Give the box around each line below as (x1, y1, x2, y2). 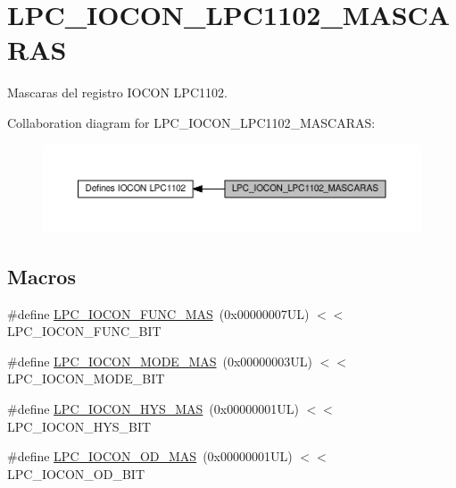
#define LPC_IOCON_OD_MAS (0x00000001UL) (7, 447, 293, 466)
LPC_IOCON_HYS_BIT (7, 416, 152, 435)
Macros (7, 262, 76, 290)
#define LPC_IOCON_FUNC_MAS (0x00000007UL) (7, 304, 310, 323)
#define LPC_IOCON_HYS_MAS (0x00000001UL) (7, 400, 299, 418)
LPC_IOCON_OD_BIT (7, 464, 145, 483)
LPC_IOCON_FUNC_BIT (7, 322, 162, 341)
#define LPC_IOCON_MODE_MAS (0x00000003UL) (7, 351, 313, 370)
